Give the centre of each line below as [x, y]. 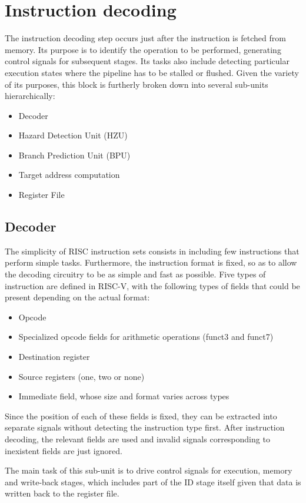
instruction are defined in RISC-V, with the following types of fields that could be [152, 285]
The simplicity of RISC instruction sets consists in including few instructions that [152, 251]
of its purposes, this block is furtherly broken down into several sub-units [137, 84]
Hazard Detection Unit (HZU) [73, 135]
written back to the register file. [62, 493]
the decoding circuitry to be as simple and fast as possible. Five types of [135, 274]
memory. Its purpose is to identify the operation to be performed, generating [143, 49]
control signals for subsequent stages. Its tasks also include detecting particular [147, 61]
